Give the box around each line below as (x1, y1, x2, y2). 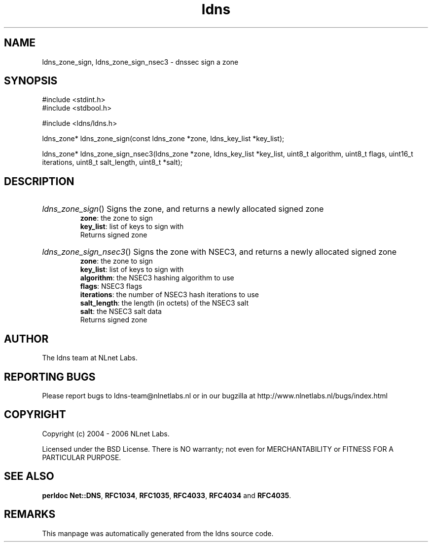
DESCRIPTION (4, 175, 74, 188)
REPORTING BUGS (4, 370, 96, 383)
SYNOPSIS (4, 75, 58, 87)
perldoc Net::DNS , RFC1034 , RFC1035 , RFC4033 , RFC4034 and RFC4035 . (42, 491, 291, 500)
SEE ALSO (4, 470, 54, 483)
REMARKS (4, 508, 56, 521)
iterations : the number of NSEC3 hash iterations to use (80, 290, 259, 299)
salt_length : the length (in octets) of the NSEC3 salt (80, 299, 249, 308)
